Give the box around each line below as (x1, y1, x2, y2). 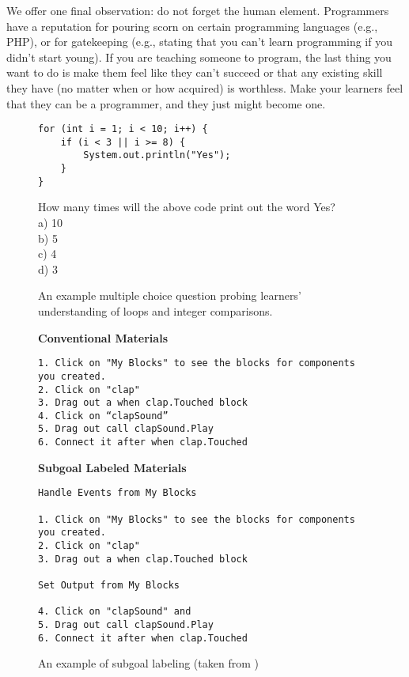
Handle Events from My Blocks (38, 487, 197, 499)
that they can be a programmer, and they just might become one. (6, 95, 326, 112)
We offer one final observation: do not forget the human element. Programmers (6, 2, 389, 18)
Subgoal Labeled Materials (38, 459, 187, 475)
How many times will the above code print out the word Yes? (38, 199, 335, 215)
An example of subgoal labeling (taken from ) (38, 655, 259, 671)
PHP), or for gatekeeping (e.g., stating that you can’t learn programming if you (6, 33, 392, 50)
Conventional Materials (38, 329, 168, 346)
